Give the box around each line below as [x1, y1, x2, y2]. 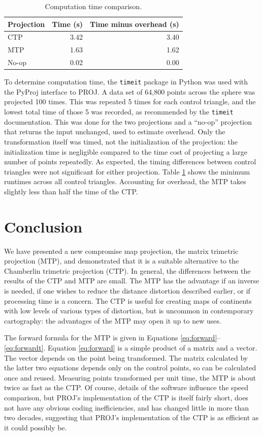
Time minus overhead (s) [90, 18, 179, 29]
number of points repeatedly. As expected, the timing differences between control [4, 156, 256, 167]
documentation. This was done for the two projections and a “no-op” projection [4, 116, 252, 127]
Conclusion [4, 216, 83, 237]
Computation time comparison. [45, 1, 142, 11]
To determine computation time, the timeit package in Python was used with [4, 76, 248, 87]
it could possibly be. [4, 422, 67, 432]
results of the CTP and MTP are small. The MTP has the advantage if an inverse [4, 275, 259, 286]
